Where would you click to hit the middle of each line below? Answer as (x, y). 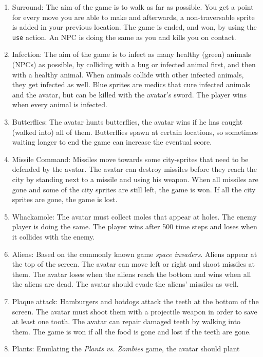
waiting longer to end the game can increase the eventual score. (112, 142)
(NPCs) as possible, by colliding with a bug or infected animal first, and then (134, 64)
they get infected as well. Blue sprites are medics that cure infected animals (131, 84)
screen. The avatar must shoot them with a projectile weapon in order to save (135, 311)
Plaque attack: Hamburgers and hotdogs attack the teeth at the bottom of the (135, 301)
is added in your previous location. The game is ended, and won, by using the (134, 27)
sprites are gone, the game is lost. (65, 199)
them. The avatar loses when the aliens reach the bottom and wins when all (131, 274)
